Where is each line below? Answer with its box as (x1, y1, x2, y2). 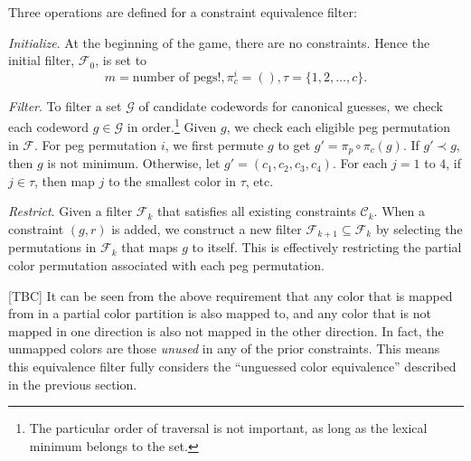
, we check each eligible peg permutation (226, 118, 451, 136)
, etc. (245, 171, 274, 190)
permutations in (8, 238, 97, 257)
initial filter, (8, 51, 75, 70)
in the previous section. (8, 374, 137, 393)
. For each (332, 154, 388, 173)
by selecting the (375, 219, 463, 238)
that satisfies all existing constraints (157, 202, 356, 221)
